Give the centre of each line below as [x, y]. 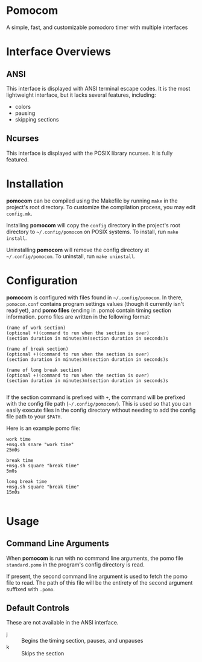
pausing [25, 113]
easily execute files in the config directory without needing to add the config [101, 410]
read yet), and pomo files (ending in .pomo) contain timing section [89, 310]
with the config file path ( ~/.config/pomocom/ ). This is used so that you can [99, 403]
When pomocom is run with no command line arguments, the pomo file [95, 558]
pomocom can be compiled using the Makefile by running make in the [92, 201]
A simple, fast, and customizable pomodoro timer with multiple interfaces [97, 27]
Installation [35, 183]
